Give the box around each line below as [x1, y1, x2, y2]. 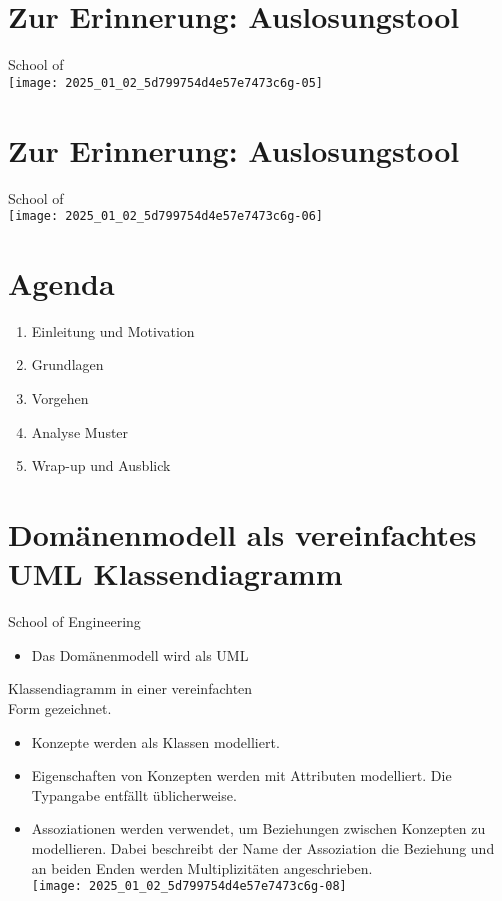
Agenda [8, 262, 115, 303]
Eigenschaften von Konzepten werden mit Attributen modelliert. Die [31, 765, 452, 786]
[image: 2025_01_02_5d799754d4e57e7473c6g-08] [31, 879, 347, 894]
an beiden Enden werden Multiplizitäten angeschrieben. [31, 857, 373, 878]
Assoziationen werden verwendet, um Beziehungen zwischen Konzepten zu [31, 818, 486, 839]
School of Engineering [8, 611, 141, 632]
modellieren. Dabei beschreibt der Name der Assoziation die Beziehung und [31, 837, 495, 858]
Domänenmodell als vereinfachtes [8, 514, 477, 555]
